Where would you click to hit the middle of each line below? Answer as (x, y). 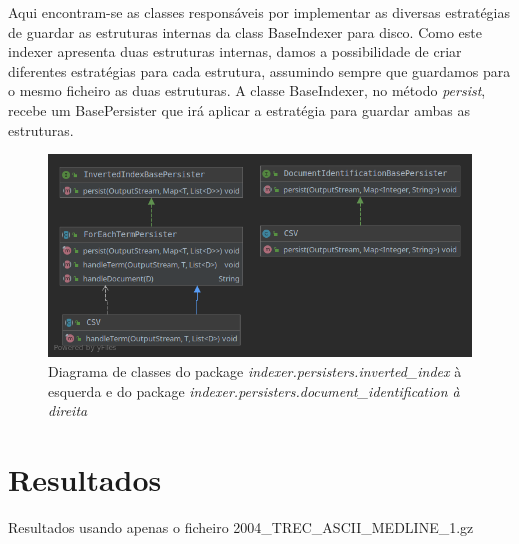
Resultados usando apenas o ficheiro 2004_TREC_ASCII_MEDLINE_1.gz (241, 526)
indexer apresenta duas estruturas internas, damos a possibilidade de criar (235, 51)
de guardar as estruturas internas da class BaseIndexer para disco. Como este (245, 31)
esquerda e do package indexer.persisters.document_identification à (254, 390)
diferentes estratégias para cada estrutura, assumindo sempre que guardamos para (259, 70)
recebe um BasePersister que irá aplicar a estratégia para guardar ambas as (239, 109)
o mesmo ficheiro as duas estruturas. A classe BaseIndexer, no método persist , (247, 90)
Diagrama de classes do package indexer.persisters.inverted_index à (255, 371)
